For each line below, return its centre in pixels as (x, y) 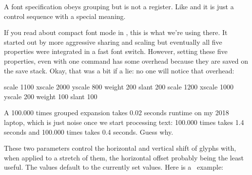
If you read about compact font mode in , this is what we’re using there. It (116, 32)
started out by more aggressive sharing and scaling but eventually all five (113, 42)
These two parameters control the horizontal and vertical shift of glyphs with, (120, 148)
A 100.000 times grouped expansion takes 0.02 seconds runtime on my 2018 (116, 113)
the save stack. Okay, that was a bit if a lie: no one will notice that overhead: (119, 70)
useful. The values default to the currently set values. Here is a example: (114, 167)
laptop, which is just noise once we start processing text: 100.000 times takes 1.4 (124, 122)
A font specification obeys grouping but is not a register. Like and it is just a (119, 6)
